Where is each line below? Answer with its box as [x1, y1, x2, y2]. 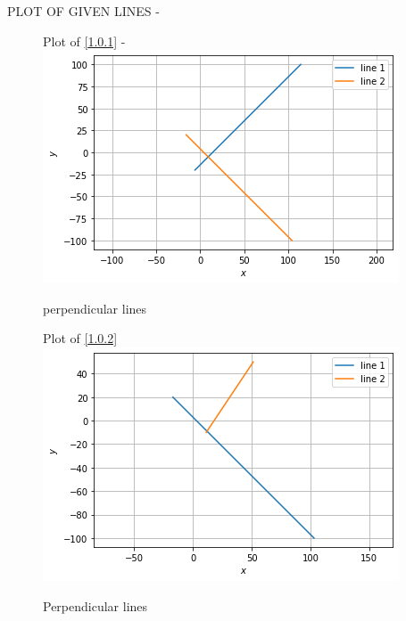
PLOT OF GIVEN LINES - [7, 2, 160, 20]
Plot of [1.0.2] [43, 329, 118, 347]
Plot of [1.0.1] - [43, 31, 126, 50]
